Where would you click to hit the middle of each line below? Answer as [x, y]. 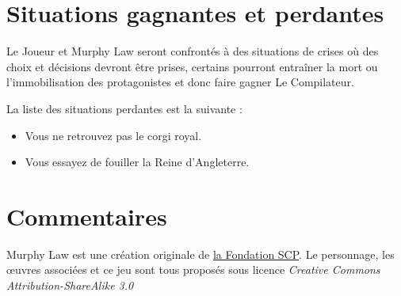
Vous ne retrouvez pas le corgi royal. [113, 135]
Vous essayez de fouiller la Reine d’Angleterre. [137, 162]
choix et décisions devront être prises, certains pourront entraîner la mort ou [192, 66]
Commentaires [87, 216]
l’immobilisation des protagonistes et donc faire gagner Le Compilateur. [180, 82]
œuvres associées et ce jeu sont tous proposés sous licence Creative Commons [193, 269]
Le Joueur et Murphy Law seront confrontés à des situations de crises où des [193, 51]
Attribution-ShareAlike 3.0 [70, 285]
